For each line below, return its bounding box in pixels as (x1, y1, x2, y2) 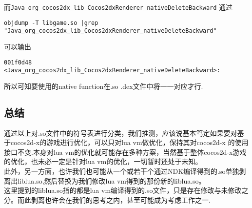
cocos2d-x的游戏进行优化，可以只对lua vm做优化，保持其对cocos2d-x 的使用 (10, 137, 249, 147)
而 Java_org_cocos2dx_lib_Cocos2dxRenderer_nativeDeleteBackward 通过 (4, 2, 233, 12)
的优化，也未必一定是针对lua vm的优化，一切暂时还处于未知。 (4, 156, 202, 166)
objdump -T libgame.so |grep (4, 19, 98, 26)
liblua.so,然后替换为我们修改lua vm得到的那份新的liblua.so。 (17, 175, 206, 186)
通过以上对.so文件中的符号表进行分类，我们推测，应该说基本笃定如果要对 (4, 127, 237, 138)
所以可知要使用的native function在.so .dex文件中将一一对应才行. (4, 81, 203, 91)
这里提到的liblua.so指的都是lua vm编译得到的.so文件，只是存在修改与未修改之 (4, 185, 249, 195)
